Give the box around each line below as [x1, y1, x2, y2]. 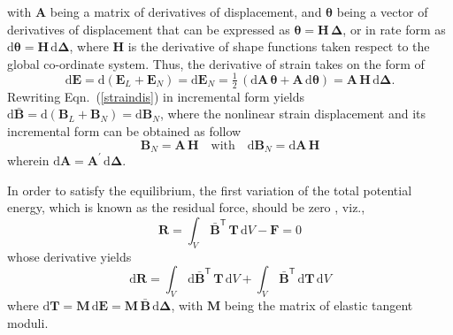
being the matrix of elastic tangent [224, 295, 413, 314]
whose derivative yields [7, 247, 132, 265]
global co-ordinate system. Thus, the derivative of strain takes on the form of [7, 54, 425, 72]
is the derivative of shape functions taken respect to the [127, 37, 430, 56]
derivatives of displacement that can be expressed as [7, 19, 290, 38]
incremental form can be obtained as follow [7, 121, 242, 140]
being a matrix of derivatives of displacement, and [50, 3, 322, 20]
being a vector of [336, 3, 428, 20]
